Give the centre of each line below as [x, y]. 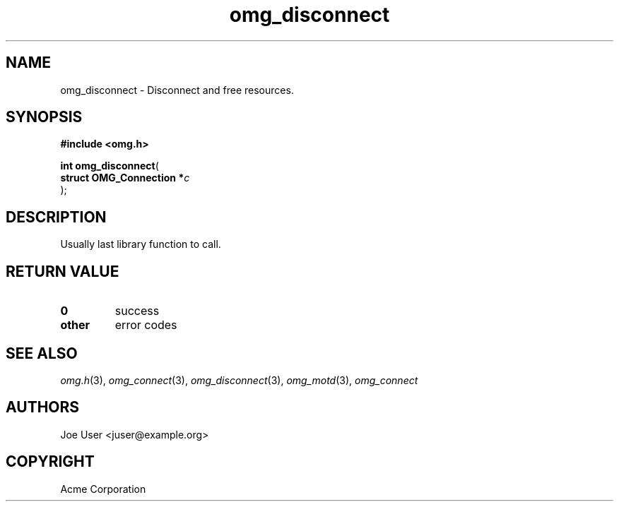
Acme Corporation [103, 489]
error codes [146, 325]
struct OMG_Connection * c [125, 178]
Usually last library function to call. [141, 244]
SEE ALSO [42, 353]
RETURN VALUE [63, 271]
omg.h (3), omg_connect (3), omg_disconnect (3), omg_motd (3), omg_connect [239, 380]
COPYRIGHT [50, 462]
